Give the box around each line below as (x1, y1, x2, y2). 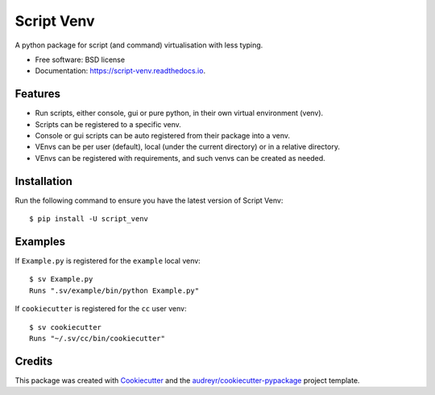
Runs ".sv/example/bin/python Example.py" (29, 286, 200, 295)
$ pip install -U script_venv (29, 214, 149, 224)
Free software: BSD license (35, 55, 125, 64)
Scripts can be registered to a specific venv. (35, 119, 181, 129)
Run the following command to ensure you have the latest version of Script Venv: (14, 195, 284, 205)
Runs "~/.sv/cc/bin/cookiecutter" (29, 334, 165, 343)
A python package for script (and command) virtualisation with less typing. (14, 40, 263, 50)
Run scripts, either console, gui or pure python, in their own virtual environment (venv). (35, 109, 324, 118)
